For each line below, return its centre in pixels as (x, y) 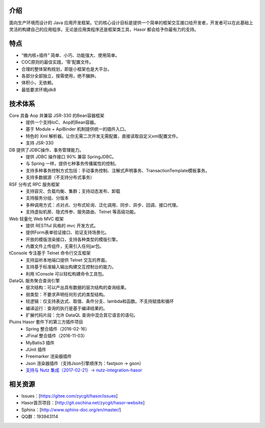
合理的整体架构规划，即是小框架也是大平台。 (66, 69)
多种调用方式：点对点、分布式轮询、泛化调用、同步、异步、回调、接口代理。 (103, 205)
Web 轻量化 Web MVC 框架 (36, 218)
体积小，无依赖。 (39, 83)
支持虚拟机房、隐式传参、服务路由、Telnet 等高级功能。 (82, 212)
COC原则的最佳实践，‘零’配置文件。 (57, 62)
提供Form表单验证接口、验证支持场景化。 (67, 232)
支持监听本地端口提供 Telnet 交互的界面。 (68, 260)
